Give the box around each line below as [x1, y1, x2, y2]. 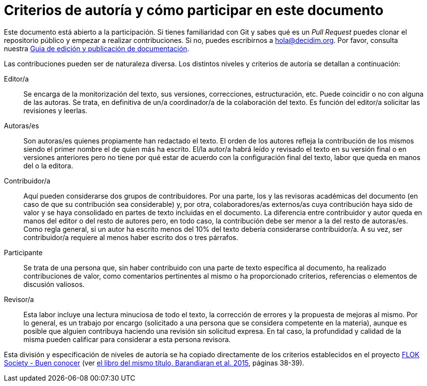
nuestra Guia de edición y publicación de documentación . [4, 44, 189, 53]
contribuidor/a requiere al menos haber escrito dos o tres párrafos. [23, 233, 238, 242]
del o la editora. [23, 161, 73, 170]
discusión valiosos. [23, 280, 85, 288]
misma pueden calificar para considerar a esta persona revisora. [23, 335, 231, 344]
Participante [4, 248, 43, 257]
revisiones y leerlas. [23, 106, 87, 115]
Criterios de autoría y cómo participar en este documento [4, 2, 384, 19]
